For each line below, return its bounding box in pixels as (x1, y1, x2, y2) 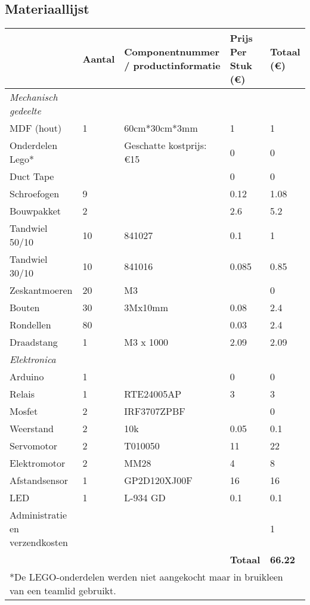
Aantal (82, 51, 115, 66)
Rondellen (10, 318, 51, 332)
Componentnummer (124, 45, 220, 59)
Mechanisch (10, 90, 58, 104)
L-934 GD (124, 491, 166, 505)
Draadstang (10, 335, 58, 349)
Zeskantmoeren (10, 283, 73, 297)
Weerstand (10, 421, 54, 436)
